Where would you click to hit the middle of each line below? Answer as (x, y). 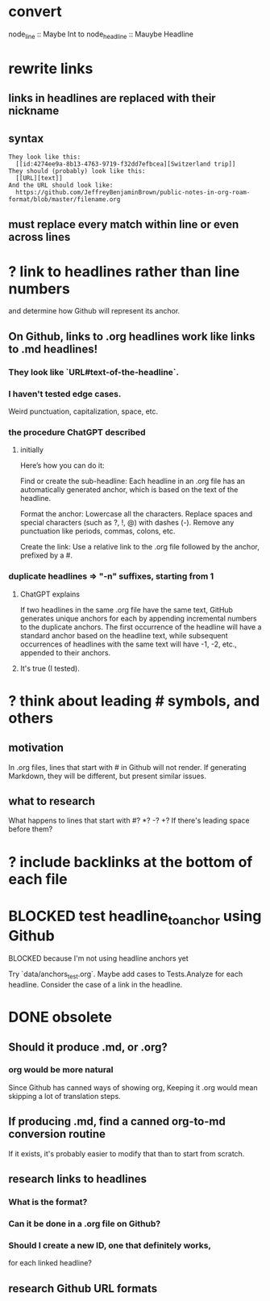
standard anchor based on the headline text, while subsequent (124, 635)
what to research (52, 801)
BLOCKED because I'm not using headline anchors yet (99, 958)
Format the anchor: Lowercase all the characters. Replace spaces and (136, 514)
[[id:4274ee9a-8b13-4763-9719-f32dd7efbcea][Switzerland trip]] (126, 164)
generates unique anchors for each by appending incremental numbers (138, 618)
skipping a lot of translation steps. (64, 1096)
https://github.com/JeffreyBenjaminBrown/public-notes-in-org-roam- (133, 192)
